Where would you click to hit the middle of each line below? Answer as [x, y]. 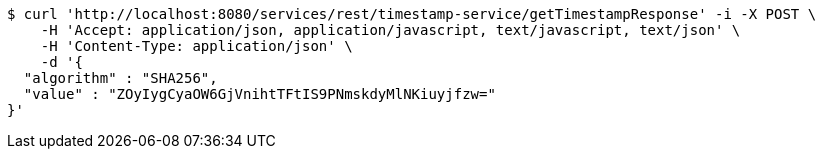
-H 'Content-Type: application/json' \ [196, 46]
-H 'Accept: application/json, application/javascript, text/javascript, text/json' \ [390, 30]
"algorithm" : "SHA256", [120, 78]
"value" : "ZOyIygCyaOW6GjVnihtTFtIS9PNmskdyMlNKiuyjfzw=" [259, 94]
